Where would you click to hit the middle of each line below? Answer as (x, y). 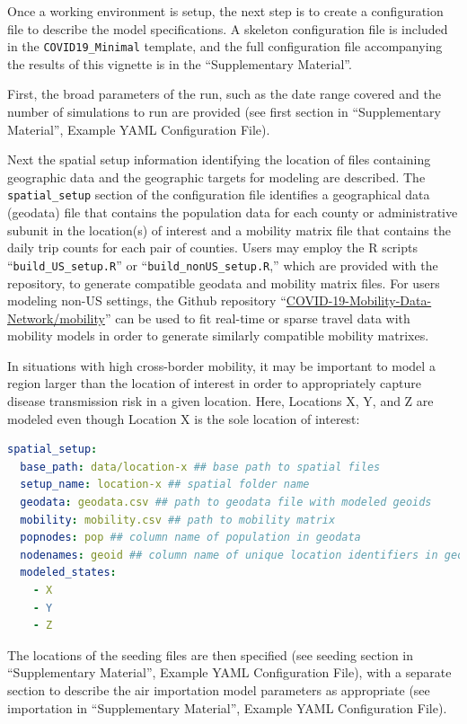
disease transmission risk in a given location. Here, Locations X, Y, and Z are (220, 401)
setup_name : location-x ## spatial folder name (165, 485)
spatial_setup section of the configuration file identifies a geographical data (219, 194)
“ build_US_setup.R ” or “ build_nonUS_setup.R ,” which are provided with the (223, 265)
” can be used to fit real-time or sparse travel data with (257, 318)
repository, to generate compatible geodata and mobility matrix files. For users (224, 283)
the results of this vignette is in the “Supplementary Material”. (180, 63)
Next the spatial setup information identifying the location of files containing (219, 159)
